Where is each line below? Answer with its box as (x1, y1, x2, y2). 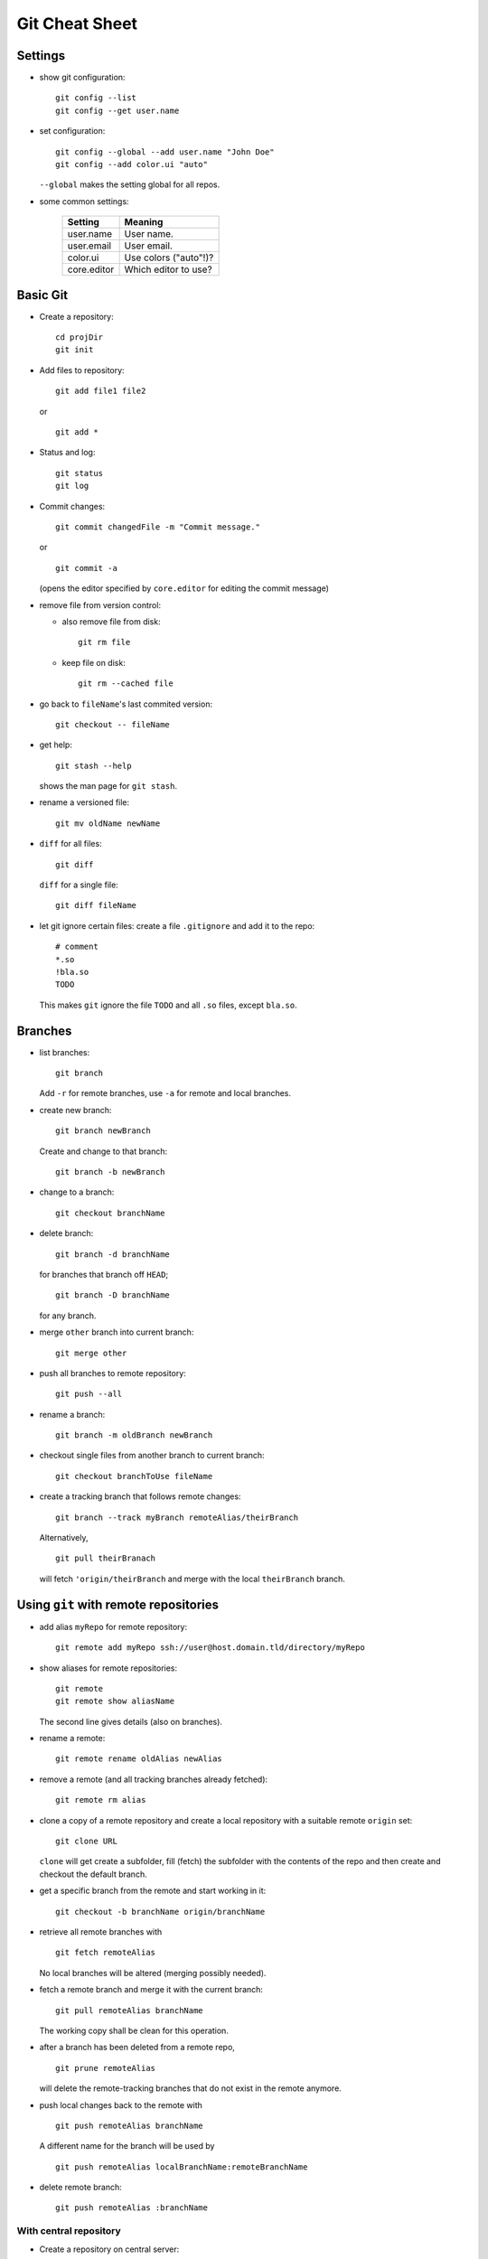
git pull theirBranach (55, 1553, 156, 1563)
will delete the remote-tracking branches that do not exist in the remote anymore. (39, 2083, 343, 2094)
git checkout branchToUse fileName (55, 1471, 213, 1481)
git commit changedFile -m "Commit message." (55, 522, 261, 532)
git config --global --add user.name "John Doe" (55, 146, 275, 157)
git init (55, 344, 94, 355)
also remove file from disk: (61, 615, 162, 627)
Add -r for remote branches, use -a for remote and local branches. (39, 1088, 292, 1099)
